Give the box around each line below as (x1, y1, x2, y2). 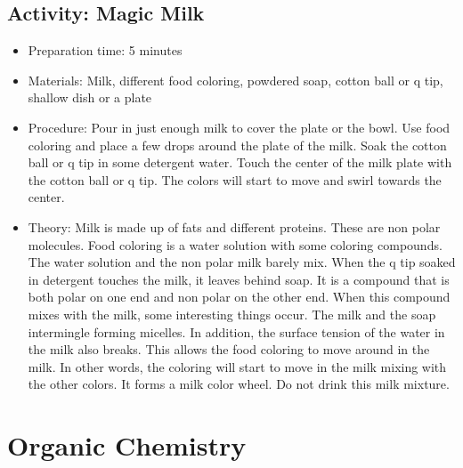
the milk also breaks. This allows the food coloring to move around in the (28, 340, 430, 359)
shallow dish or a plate (28, 88, 152, 107)
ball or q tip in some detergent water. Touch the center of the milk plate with (28, 153, 452, 172)
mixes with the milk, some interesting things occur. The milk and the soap (28, 304, 436, 323)
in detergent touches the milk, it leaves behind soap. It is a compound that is (28, 270, 450, 288)
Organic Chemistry (7, 427, 247, 464)
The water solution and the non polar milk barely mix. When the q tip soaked (28, 253, 456, 271)
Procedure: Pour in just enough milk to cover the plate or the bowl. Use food (28, 117, 451, 136)
